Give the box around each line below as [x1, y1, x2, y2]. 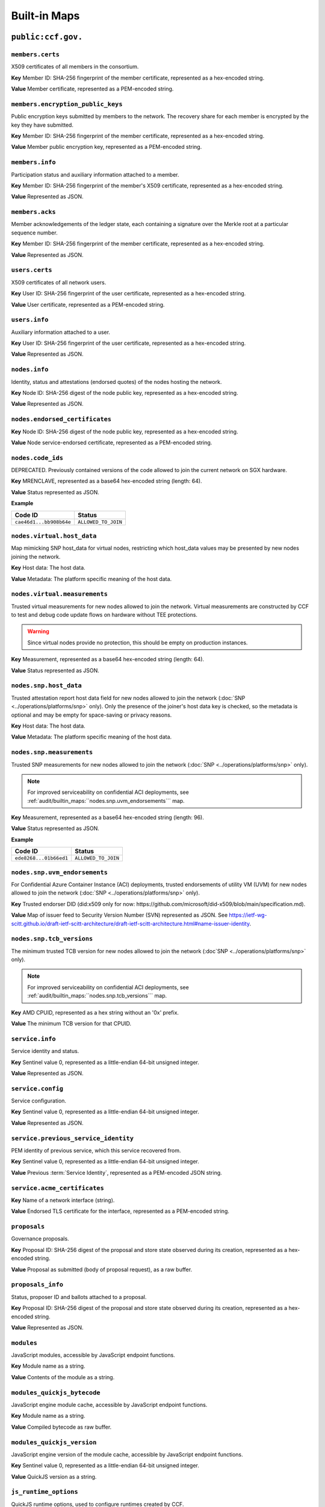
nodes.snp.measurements [11, 748, 93, 757]
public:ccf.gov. [11, 32, 83, 42]
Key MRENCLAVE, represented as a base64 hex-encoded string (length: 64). [11, 477, 202, 485]
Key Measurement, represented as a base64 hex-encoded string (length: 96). [11, 814, 204, 821]
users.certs [11, 266, 52, 274]
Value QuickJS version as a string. [11, 1473, 97, 1480]
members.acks [11, 208, 57, 216]
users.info [11, 316, 49, 324]
